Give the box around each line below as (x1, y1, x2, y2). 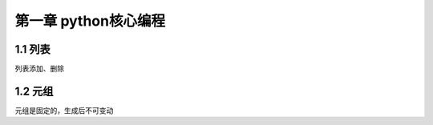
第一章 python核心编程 (14, 12, 166, 30)
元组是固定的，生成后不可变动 (14, 105, 114, 115)
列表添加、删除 (14, 64, 64, 74)
